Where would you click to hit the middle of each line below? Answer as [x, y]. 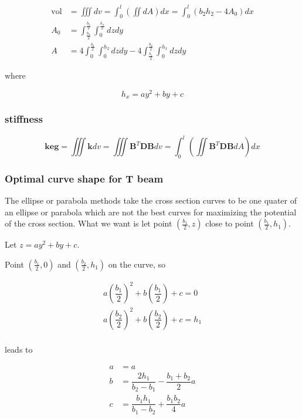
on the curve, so [137, 264]
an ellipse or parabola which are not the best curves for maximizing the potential [151, 212]
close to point [230, 223]
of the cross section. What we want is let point [89, 223]
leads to [19, 349]
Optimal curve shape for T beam [84, 178]
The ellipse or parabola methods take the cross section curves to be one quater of [151, 200]
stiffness [24, 119]
